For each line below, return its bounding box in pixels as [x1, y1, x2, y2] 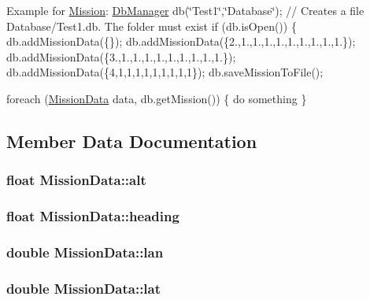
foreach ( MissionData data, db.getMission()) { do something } [6, 90, 307, 106]
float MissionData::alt [6, 170, 146, 190]
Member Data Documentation [6, 128, 257, 153]
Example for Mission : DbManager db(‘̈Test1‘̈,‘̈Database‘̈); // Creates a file [6, 2, 364, 18]
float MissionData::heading [6, 206, 179, 226]
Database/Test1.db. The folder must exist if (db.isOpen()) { [6, 17, 297, 34]
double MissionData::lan [6, 242, 164, 261]
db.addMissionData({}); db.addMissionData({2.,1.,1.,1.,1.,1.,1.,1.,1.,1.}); [6, 33, 356, 50]
